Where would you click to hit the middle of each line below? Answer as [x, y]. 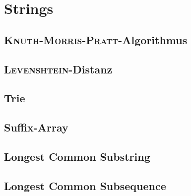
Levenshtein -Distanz [58, 69]
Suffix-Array [36, 127]
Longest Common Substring [77, 156]
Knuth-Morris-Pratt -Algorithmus [96, 39]
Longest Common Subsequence [85, 185]
